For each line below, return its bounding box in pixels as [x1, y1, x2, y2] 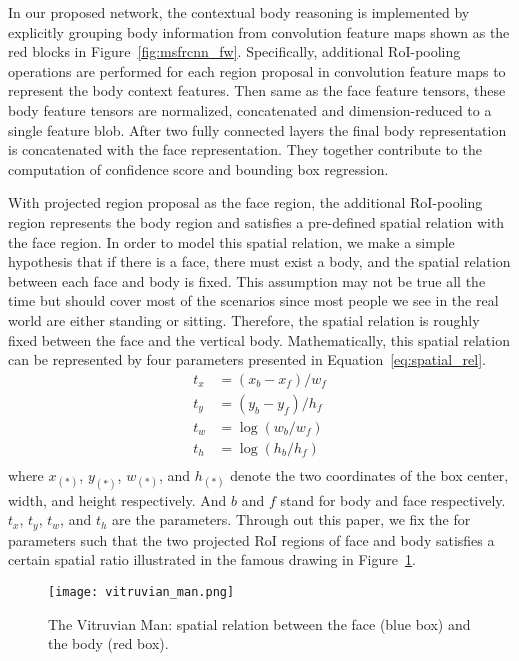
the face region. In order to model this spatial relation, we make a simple [8, 231, 455, 252]
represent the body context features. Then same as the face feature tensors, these [8, 80, 506, 101]
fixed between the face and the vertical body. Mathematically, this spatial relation [8, 329, 510, 350]
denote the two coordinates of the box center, [230, 464, 509, 485]
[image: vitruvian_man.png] [48, 584, 235, 599]
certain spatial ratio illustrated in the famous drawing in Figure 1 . [8, 549, 416, 570]
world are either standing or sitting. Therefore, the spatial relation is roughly [8, 309, 480, 330]
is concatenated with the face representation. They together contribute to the [8, 139, 482, 160]
